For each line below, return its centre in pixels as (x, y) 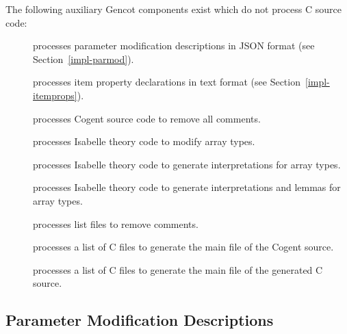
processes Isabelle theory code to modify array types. (144, 141)
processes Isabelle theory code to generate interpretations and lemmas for (187, 187)
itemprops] (55, 95)
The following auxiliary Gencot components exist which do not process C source (173, 9)
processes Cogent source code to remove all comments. (147, 118)
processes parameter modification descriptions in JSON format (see (174, 46)
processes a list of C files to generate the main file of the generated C (178, 269)
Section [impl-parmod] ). (83, 59)
